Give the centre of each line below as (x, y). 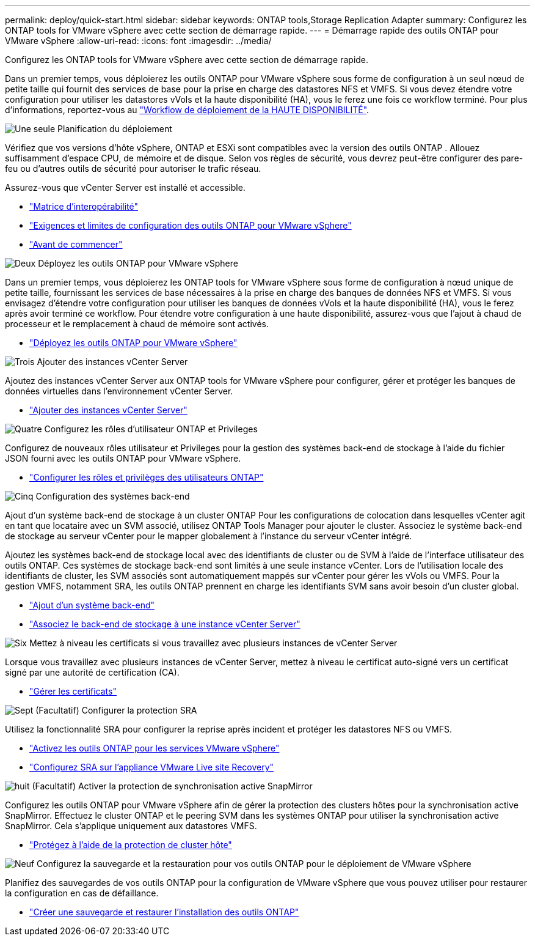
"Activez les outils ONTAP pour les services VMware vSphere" (155, 748)
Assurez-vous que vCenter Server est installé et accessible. (125, 187)
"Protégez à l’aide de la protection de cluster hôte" (131, 845)
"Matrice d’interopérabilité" (84, 206)
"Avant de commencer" (76, 244)
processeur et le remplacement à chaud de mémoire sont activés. (137, 324)
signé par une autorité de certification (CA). (92, 672)
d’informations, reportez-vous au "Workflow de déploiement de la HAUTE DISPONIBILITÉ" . (187, 110)
